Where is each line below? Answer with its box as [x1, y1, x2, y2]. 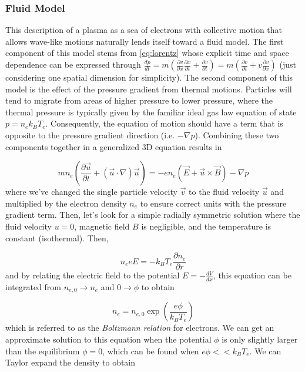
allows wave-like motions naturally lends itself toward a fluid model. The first [5, 35, 284, 47]
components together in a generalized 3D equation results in [5, 140, 222, 152]
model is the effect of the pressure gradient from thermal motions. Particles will [5, 82, 292, 95]
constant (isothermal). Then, [5, 231, 109, 244]
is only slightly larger [222, 333, 298, 346]
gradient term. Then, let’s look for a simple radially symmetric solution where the [5, 208, 300, 221]
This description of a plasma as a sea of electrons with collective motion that [5, 24, 283, 36]
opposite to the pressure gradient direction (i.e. [5, 128, 175, 141]
